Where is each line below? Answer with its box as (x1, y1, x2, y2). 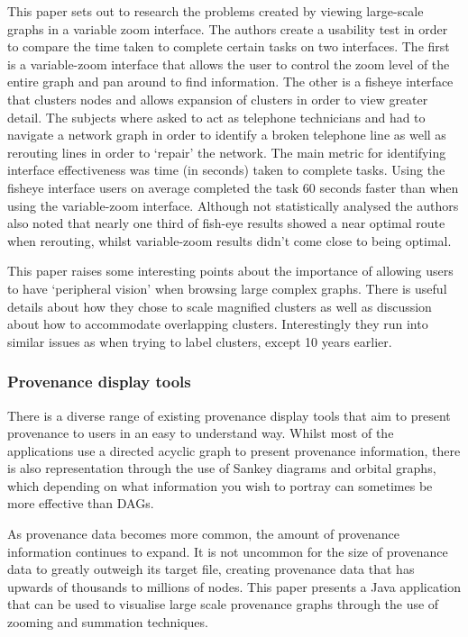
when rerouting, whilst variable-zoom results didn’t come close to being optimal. (7, 231, 452, 250)
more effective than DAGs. (7, 494, 154, 513)
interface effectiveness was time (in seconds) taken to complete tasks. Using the (7, 160, 445, 179)
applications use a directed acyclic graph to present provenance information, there (7, 441, 461, 460)
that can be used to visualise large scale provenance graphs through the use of (7, 595, 439, 614)
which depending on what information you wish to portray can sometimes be (7, 476, 433, 495)
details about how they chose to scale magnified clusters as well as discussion (7, 296, 432, 315)
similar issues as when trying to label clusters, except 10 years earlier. (7, 332, 392, 350)
